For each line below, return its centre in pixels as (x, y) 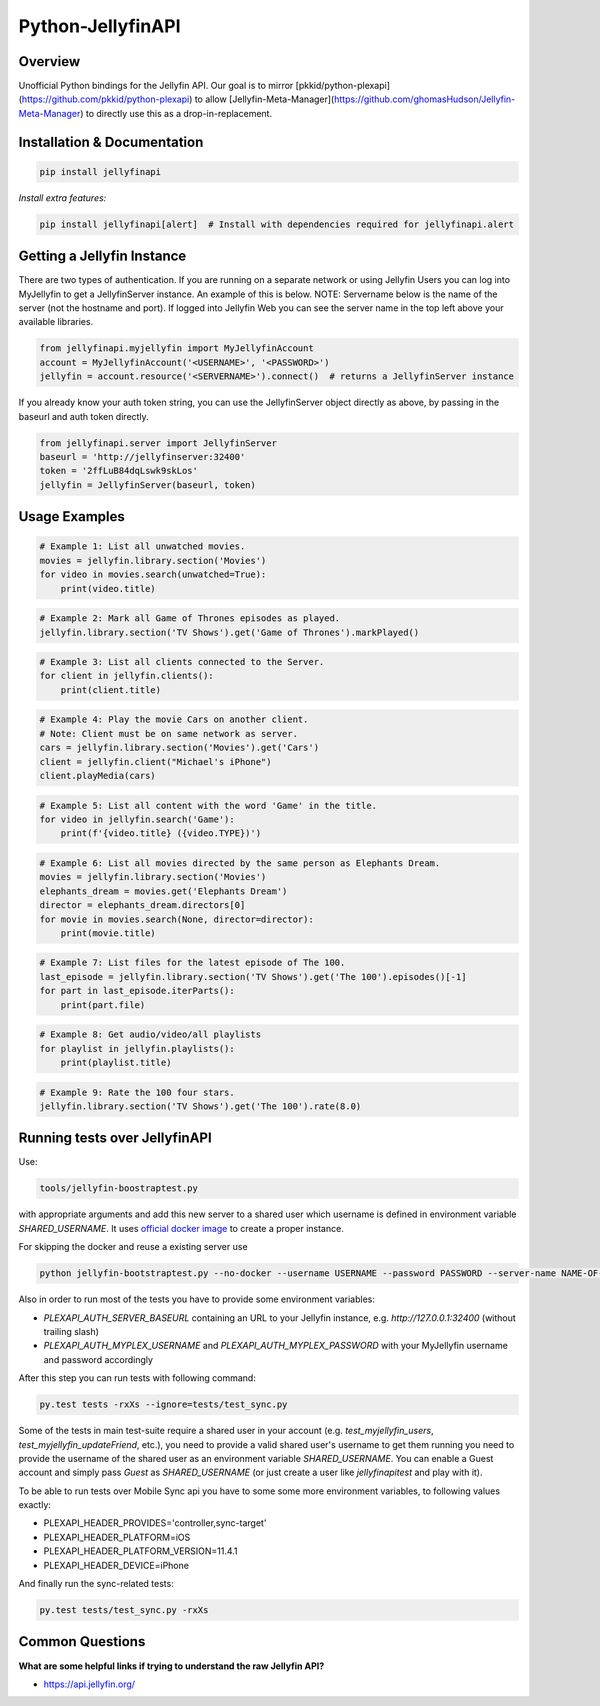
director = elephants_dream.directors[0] (142, 905)
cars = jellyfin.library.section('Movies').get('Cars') (179, 748)
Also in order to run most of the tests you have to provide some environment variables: (196, 1299)
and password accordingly (98, 1359)
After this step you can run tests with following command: (137, 1378)
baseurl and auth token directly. (83, 416)
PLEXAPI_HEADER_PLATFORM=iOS (117, 1537)
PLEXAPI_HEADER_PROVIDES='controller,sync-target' (155, 1523)
